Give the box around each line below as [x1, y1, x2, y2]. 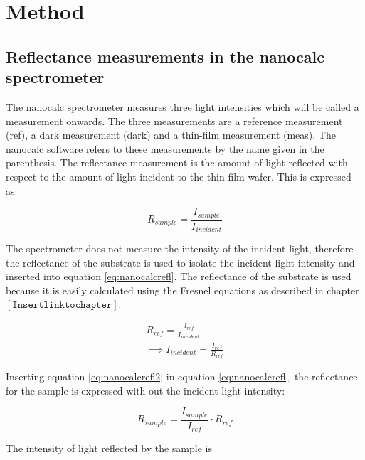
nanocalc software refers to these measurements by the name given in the [6, 141, 324, 156]
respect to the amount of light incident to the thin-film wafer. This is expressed [6, 169, 351, 183]
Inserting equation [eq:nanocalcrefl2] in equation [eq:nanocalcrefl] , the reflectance [6, 369, 358, 384]
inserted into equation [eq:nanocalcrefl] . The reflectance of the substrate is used [6, 269, 351, 284]
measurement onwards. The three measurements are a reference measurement [6, 113, 343, 128]
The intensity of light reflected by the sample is [6, 441, 212, 456]
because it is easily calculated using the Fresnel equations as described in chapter [6, 282, 359, 297]
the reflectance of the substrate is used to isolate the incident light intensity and [6, 255, 355, 269]
